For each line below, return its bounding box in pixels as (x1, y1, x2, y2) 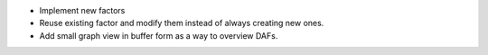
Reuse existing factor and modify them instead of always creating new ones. (39, 18, 324, 29)
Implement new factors (39, 5, 126, 15)
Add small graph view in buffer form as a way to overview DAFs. (39, 30, 278, 41)
